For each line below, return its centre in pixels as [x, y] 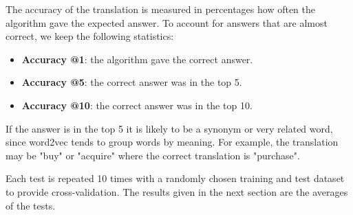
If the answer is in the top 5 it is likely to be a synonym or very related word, [169, 128]
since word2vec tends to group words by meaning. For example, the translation [172, 142]
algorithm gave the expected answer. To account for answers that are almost [167, 22]
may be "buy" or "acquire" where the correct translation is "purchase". [153, 155]
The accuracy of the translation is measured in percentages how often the [160, 9]
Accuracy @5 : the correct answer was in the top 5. [132, 82]
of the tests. [31, 205]
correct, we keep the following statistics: [90, 36]
